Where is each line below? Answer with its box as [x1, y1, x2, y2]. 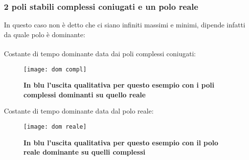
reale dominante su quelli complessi [23, 147, 146, 157]
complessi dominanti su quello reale [23, 89, 146, 99]
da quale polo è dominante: [4, 29, 86, 39]
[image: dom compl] [23, 66, 87, 73]
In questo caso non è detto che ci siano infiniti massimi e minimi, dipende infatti [4, 20, 246, 30]
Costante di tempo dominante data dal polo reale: [4, 106, 154, 116]
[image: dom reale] [23, 123, 87, 131]
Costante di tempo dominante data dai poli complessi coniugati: [4, 48, 196, 58]
